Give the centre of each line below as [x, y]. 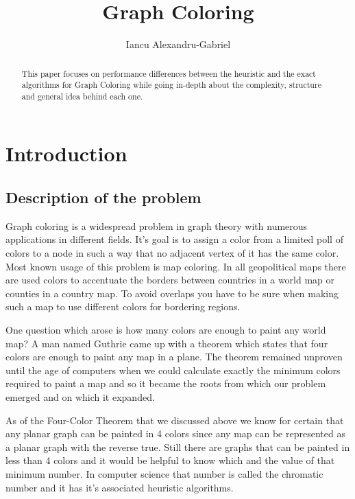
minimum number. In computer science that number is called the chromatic [164, 473]
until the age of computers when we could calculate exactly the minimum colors [173, 370]
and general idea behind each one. [82, 96]
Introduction [66, 153]
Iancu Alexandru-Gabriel [178, 44]
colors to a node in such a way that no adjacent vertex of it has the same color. [172, 253]
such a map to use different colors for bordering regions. [123, 306]
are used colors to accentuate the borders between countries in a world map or [170, 280]
